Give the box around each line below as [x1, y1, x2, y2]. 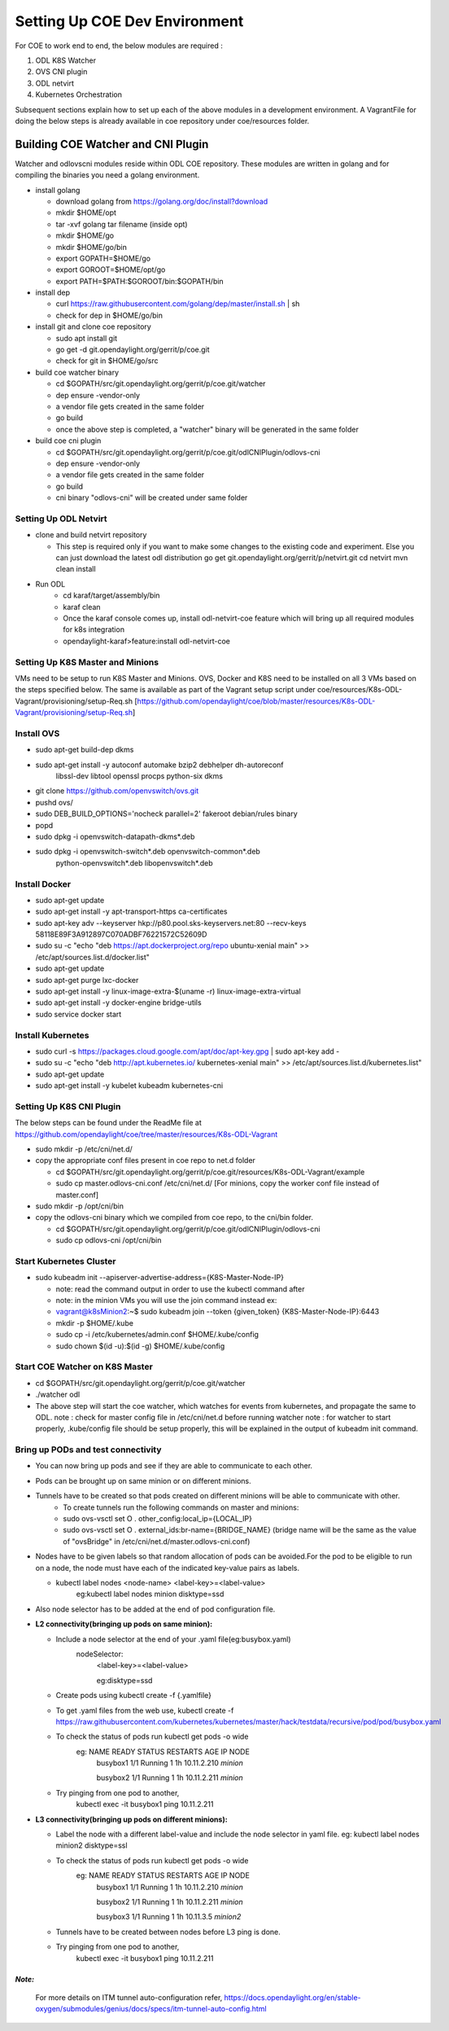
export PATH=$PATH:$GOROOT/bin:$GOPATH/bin [55, 276, 224, 286]
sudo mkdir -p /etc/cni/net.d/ [35, 1144, 133, 1154]
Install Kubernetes [15, 1029, 89, 1041]
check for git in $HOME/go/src [55, 356, 159, 366]
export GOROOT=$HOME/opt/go [55, 265, 166, 274]
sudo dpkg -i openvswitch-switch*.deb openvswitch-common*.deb [35, 847, 260, 857]
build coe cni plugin [35, 436, 102, 445]
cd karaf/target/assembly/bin [63, 590, 160, 600]
